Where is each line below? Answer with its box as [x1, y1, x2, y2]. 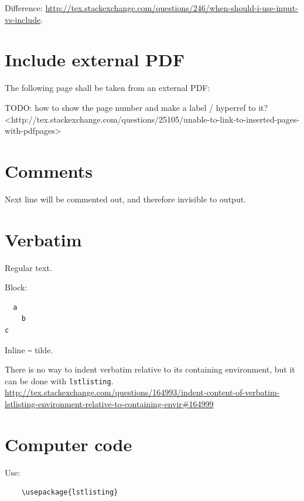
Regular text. [5, 261, 52, 273]
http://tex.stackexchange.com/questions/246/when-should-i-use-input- [45, 2, 298, 13]
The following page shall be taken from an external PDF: [5, 82, 210, 94]
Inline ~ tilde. [5, 343, 53, 356]
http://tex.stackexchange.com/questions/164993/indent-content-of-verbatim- [5, 386, 280, 398]
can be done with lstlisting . [5, 374, 114, 387]
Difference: [5, 2, 43, 13]
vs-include [5, 13, 41, 25]
